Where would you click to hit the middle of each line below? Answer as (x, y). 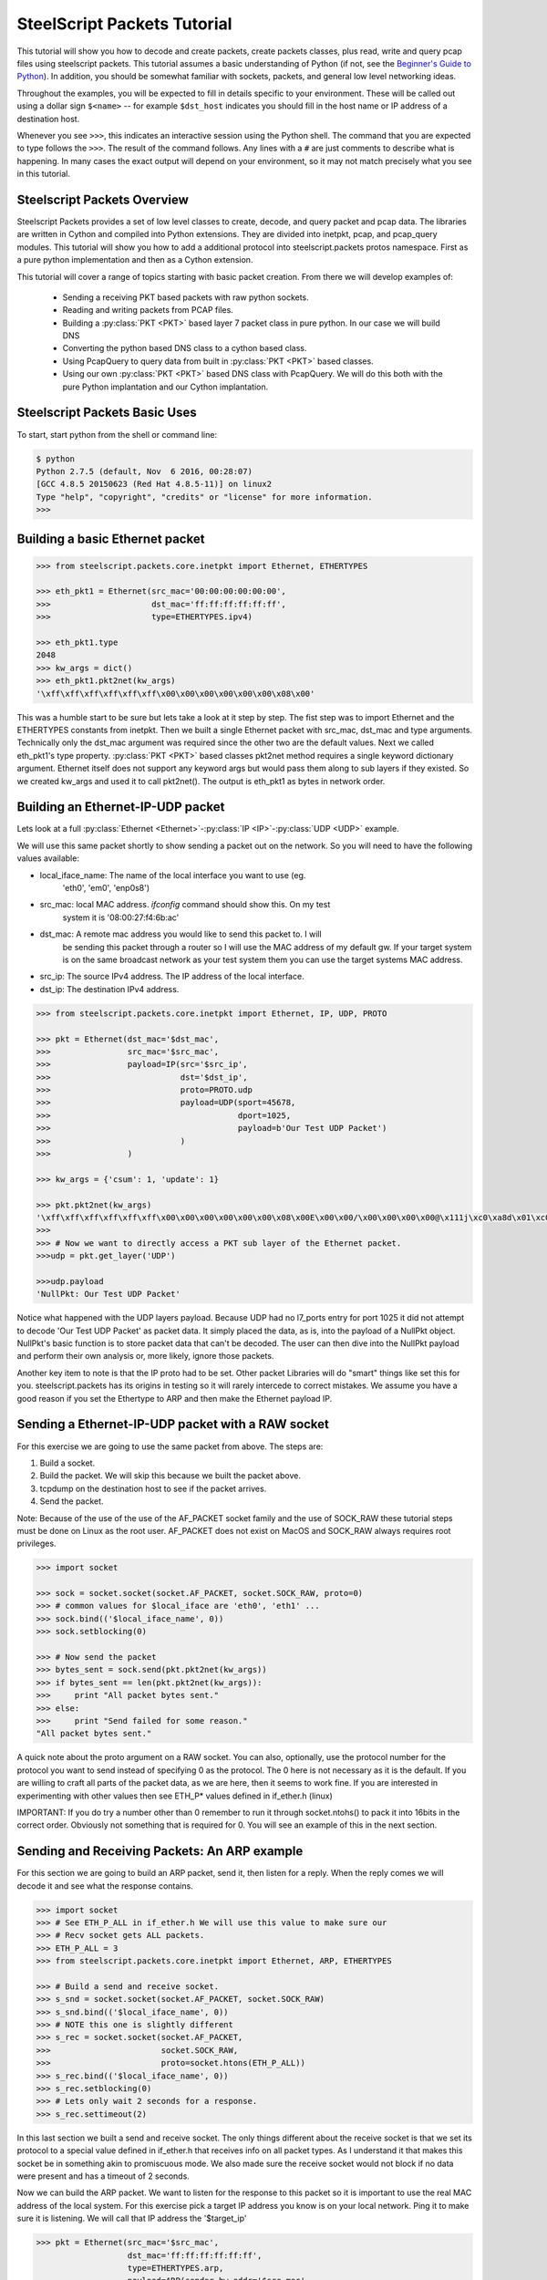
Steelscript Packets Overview (103, 199)
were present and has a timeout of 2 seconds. (103, 2176)
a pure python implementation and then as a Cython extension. (135, 260)
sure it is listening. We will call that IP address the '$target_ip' (132, 2218)
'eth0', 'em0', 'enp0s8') (106, 888)
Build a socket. (67, 1463)
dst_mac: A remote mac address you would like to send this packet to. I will (181, 934)
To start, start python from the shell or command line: (117, 434)
